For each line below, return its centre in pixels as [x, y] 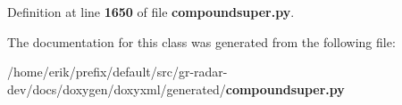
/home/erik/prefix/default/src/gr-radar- [117, 72]
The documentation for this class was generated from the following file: [201, 41]
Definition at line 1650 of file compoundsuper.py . [151, 12]
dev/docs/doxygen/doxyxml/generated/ [117, 89]
